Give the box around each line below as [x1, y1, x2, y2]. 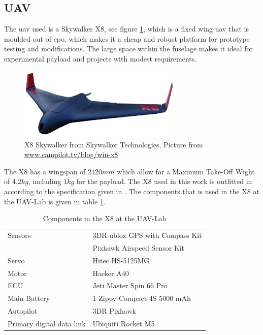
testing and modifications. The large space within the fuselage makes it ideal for [4, 43, 253, 54]
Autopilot [8, 306, 38, 316]
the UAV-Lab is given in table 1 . [4, 196, 106, 206]
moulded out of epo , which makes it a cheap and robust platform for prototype [4, 33, 250, 44]
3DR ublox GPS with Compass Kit [92, 230, 202, 240]
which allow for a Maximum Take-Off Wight [117, 166, 255, 176]
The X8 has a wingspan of [4, 166, 86, 176]
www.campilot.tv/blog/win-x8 [24, 149, 118, 160]
